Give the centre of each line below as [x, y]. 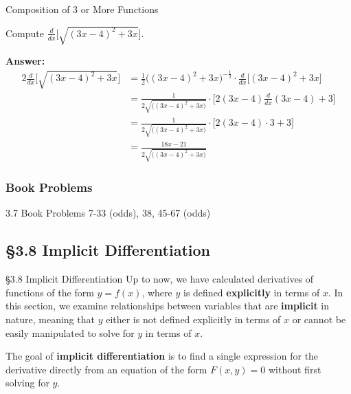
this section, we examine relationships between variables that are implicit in [167, 306]
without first [295, 369]
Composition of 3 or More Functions [82, 9]
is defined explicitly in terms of [251, 292]
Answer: [25, 61]
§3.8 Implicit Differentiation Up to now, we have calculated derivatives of [160, 279]
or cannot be [319, 319]
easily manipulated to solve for [70, 332]
